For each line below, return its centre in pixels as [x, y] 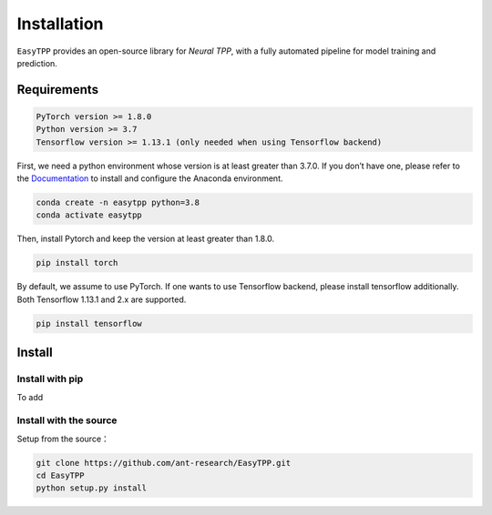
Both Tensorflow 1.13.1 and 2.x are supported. [102, 299]
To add [30, 397]
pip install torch [77, 263]
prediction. [37, 63]
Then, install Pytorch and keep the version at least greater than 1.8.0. [146, 239]
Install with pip [50, 379]
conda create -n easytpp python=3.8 [118, 203]
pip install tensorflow [89, 323]
